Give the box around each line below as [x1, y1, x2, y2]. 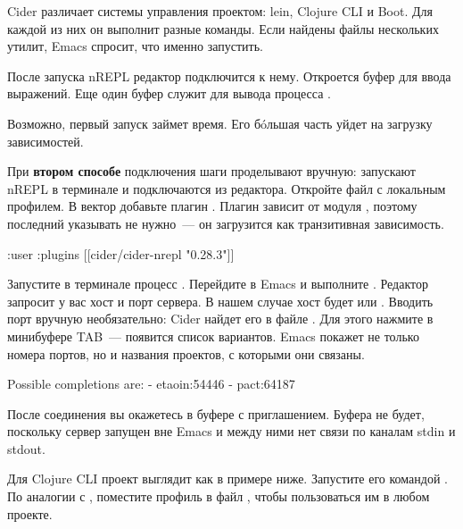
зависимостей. [7, 131, 84, 150]
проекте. [7, 504, 53, 523]
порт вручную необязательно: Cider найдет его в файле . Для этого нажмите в [7, 309, 434, 328]
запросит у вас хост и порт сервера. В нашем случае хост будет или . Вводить [7, 291, 434, 310]
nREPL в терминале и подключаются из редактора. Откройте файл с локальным [7, 179, 446, 197]
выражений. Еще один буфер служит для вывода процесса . [7, 84, 331, 103]
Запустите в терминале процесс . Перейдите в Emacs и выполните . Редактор [7, 274, 428, 293]
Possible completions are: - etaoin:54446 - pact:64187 [7, 374, 295, 393]
